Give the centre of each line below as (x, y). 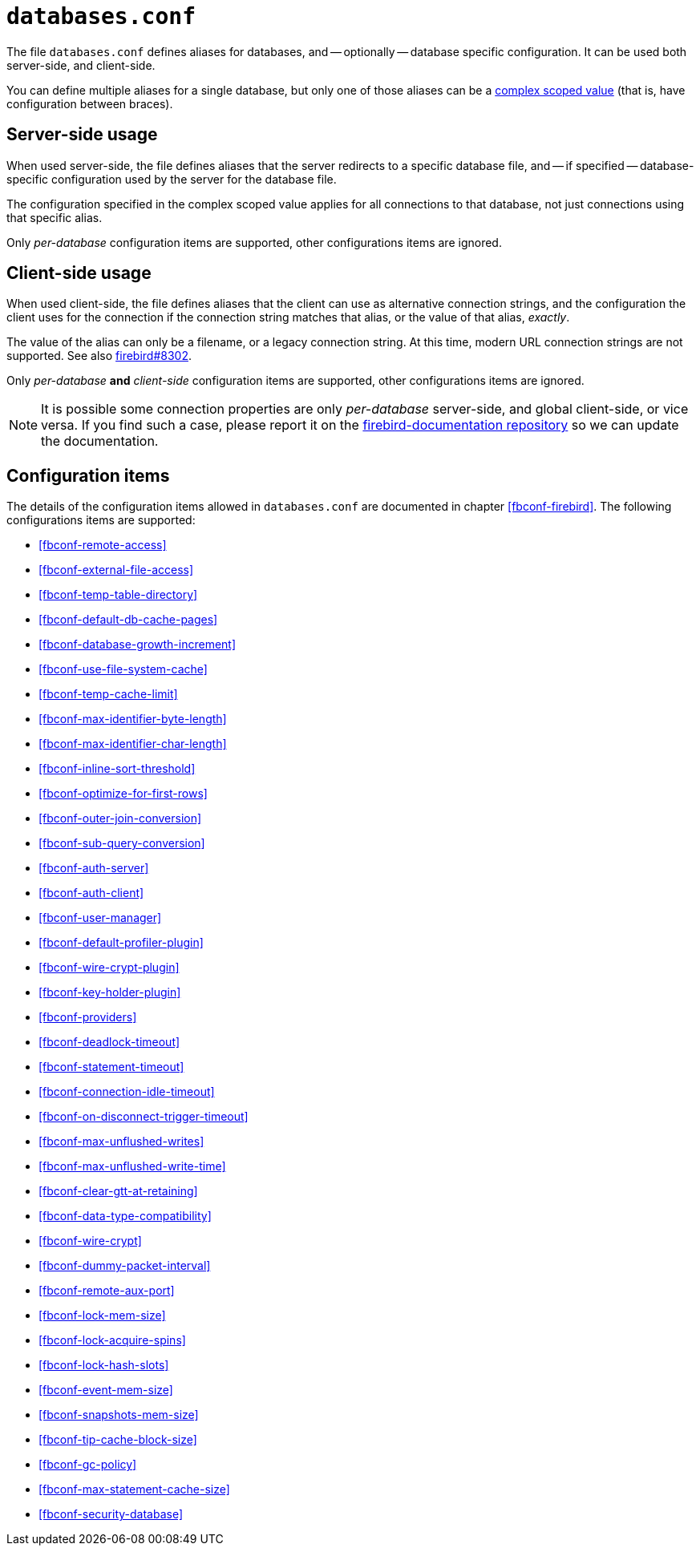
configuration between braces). (90, 103)
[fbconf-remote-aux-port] (107, 1291)
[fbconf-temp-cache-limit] (108, 694)
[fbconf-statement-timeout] (111, 1067)
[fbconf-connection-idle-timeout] (127, 1092)
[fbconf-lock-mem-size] (102, 1316)
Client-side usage (79, 273)
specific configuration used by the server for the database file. (172, 179)
